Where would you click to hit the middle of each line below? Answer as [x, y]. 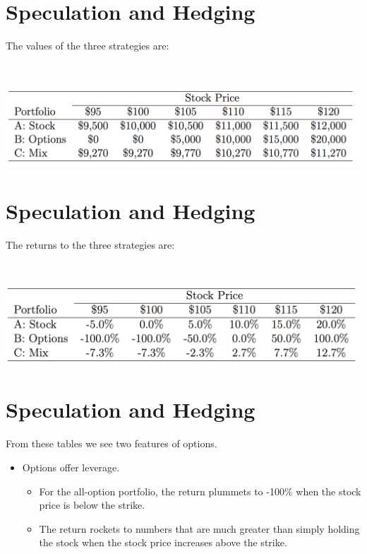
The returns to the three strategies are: [90, 245]
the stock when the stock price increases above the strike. [163, 542]
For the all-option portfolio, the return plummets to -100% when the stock [200, 491]
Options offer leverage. [71, 467]
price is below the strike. [92, 505]
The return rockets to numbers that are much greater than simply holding [199, 528]
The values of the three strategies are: [88, 46]
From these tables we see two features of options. [112, 443]
